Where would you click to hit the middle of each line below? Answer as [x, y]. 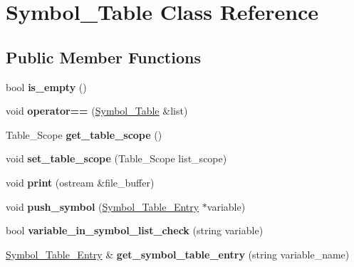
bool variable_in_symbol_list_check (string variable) [135, 230]
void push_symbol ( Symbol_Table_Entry [103, 206]
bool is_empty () [46, 87]
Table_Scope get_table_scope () [84, 134]
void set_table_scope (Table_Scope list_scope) [116, 158]
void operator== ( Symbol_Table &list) [97, 111]
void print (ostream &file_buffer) [80, 182]
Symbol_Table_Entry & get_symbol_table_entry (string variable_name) [178, 254]
